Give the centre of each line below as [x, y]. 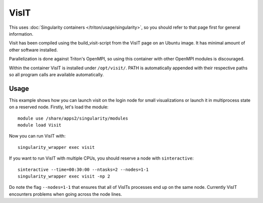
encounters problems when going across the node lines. [66, 194]
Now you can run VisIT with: [37, 136]
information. [21, 34]
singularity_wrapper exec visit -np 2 [64, 176]
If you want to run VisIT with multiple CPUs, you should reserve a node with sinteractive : [102, 158]
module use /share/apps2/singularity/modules [73, 118]
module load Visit [40, 125]
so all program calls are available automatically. [56, 74]
